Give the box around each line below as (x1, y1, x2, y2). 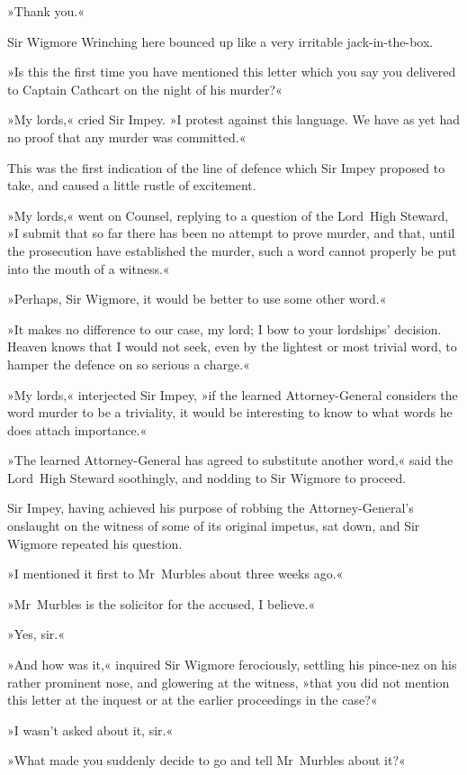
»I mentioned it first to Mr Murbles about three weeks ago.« (7, 564, 344, 583)
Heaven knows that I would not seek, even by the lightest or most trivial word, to (7, 337, 457, 356)
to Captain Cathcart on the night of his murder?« (7, 79, 283, 98)
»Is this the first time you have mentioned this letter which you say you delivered (7, 62, 456, 81)
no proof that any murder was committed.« (7, 127, 247, 146)
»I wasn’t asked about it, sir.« (7, 720, 174, 739)
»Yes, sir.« (7, 625, 65, 643)
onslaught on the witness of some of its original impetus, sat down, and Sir (7, 516, 420, 535)
